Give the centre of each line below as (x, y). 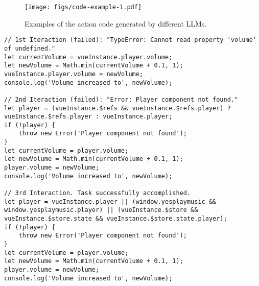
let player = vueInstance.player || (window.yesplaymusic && (110, 201)
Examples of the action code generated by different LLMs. (116, 23)
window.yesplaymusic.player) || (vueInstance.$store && (101, 210)
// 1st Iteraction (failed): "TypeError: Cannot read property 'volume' (130, 40)
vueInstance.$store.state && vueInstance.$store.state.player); (116, 219)
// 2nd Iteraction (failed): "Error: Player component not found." (121, 99)
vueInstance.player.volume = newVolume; (74, 74)
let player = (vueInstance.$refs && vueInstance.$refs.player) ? (117, 108)
